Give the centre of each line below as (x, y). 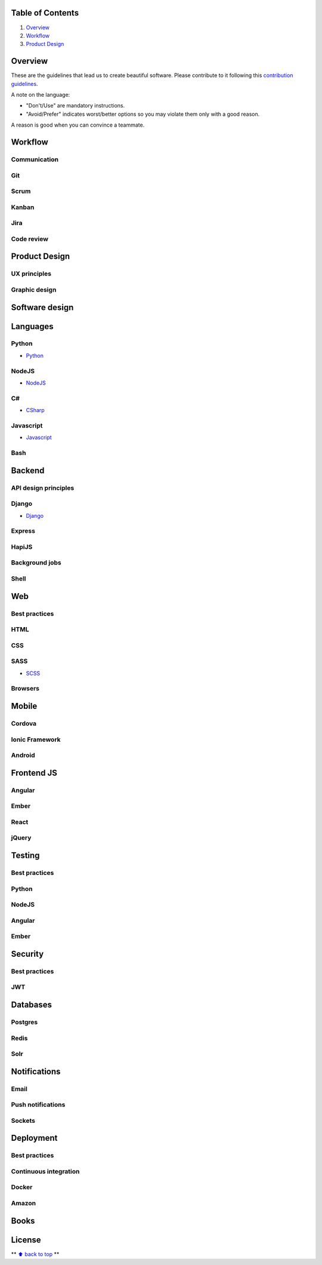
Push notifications (38, 1105)
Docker (22, 1187)
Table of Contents (45, 13)
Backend (28, 470)
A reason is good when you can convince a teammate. (78, 125)
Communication (35, 159)
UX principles (31, 274)
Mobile (24, 706)
